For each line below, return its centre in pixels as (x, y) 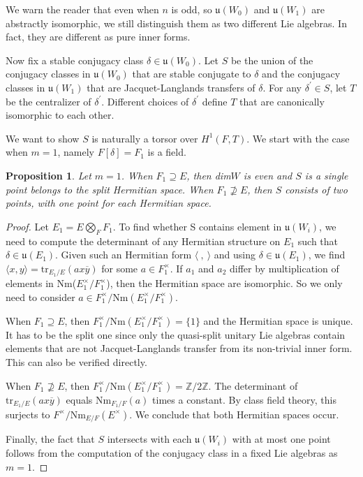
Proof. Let (27, 226)
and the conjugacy (301, 74)
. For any (282, 87)
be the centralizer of (49, 101)
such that (318, 241)
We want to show (43, 138)
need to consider (40, 296)
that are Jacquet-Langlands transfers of (171, 87)
